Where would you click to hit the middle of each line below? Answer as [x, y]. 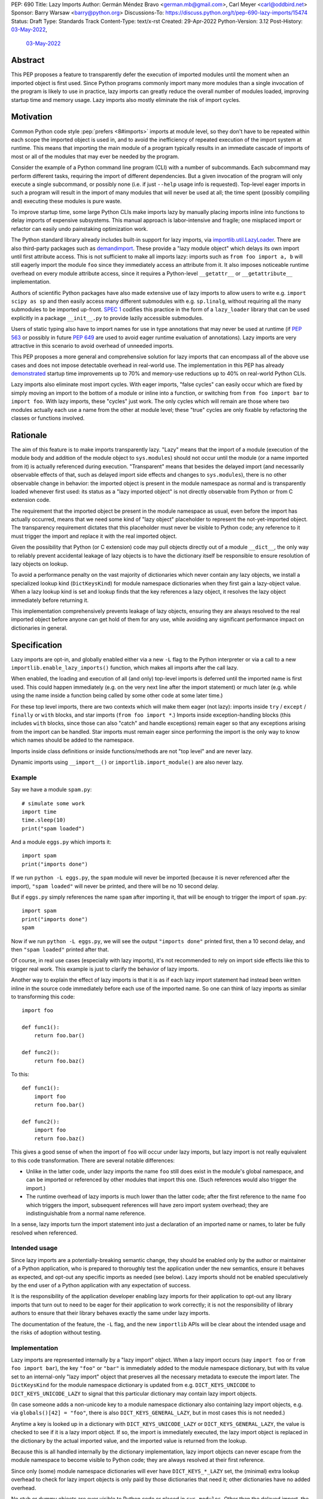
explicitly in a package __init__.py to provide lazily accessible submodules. [107, 318]
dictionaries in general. [39, 628]
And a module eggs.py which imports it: [61, 842]
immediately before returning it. [50, 600]
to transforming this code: [43, 997]
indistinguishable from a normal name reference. [86, 1213]
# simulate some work [53, 803]
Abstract [28, 60]
